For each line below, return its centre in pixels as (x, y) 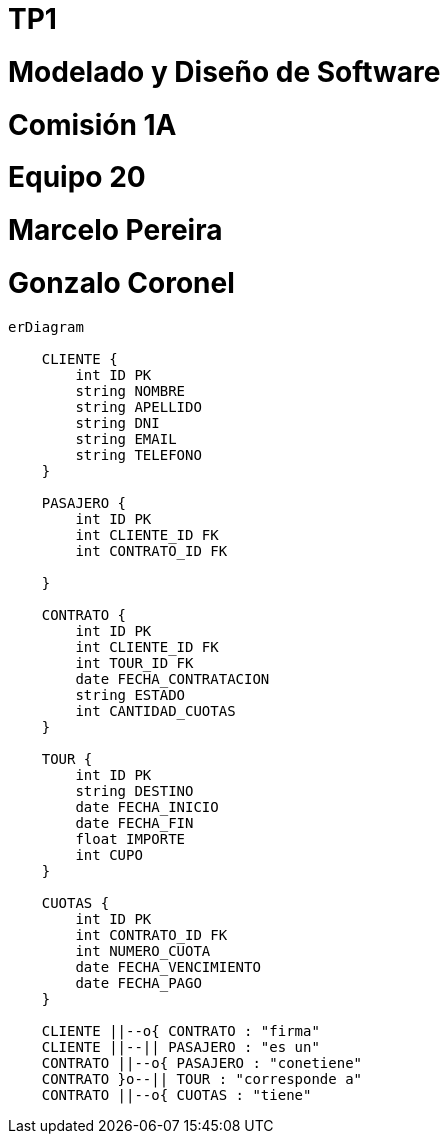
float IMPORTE (130, 838)
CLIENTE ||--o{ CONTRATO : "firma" (180, 1030)
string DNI (117, 422)
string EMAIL (126, 438)
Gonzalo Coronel (121, 282)
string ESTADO (130, 694)
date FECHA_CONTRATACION (172, 678)
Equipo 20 (77, 177)
